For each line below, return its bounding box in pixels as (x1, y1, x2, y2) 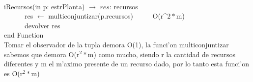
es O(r (4, 68, 23, 78)
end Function (4, 30, 44, 40)
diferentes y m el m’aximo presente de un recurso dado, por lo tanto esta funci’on (4, 59, 250, 69)
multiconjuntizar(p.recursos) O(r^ (48, 11, 168, 21)
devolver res (24, 20, 60, 30)
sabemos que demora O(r (4, 49, 80, 59)
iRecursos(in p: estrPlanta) (4, 1, 85, 11)
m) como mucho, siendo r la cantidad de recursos (87, 49, 235, 59)
